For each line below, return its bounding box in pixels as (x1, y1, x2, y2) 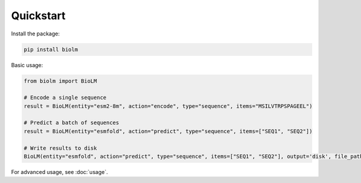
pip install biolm (23, 46, 78, 53)
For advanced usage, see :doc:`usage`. (11, 169, 108, 175)
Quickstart (11, 9, 66, 22)
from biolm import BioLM (23, 77, 97, 84)
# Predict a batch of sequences (23, 119, 120, 126)
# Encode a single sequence (23, 94, 106, 101)
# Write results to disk (23, 145, 97, 151)
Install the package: (11, 30, 60, 37)
